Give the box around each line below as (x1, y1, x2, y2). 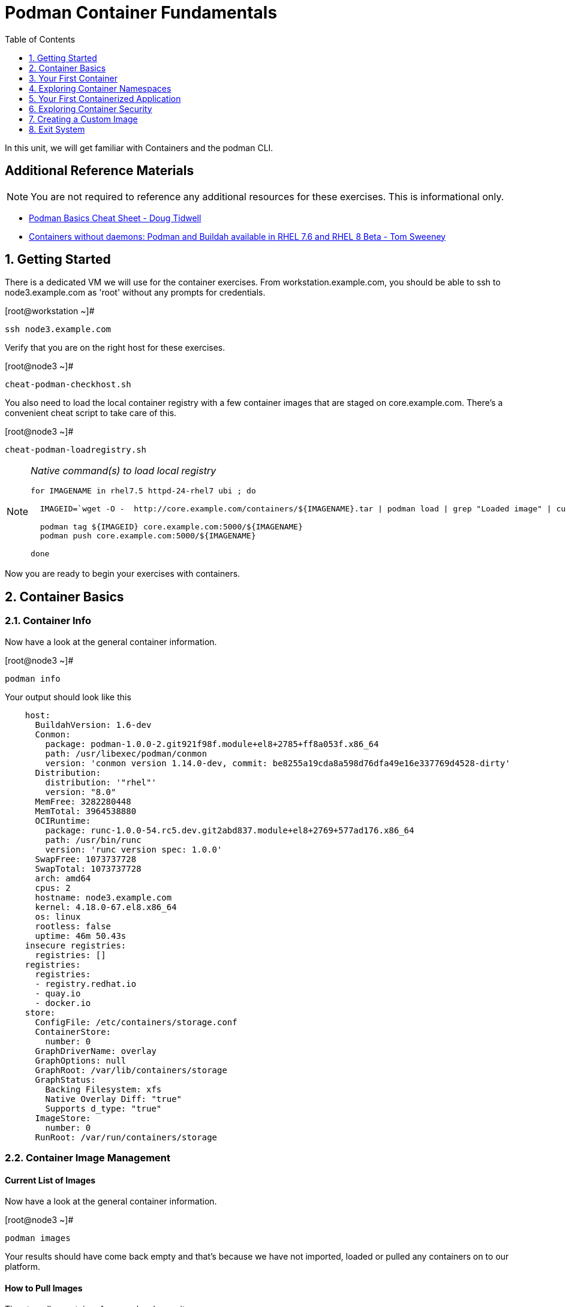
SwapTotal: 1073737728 (35, 863, 141, 874)
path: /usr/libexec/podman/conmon (45, 748, 207, 758)
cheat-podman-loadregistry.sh (5, 445, 147, 455)
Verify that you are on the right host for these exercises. (5, 342, 225, 353)
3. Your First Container (29, 73, 118, 83)
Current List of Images (5, 1175, 96, 1185)
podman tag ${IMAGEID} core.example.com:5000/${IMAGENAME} (40, 522, 303, 532)
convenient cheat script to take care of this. (5, 408, 177, 418)
